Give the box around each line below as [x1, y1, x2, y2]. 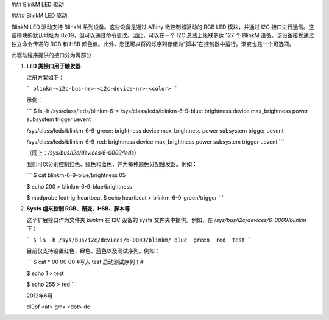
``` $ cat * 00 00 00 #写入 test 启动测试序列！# [26, 259, 144, 266]
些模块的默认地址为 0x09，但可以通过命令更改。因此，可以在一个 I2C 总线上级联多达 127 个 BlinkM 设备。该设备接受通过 [11, 32, 314, 39]
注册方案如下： [26, 74, 64, 81]
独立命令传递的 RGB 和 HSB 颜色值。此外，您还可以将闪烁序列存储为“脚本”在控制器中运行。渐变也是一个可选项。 [11, 40, 295, 47]
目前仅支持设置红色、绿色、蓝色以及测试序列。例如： [26, 247, 160, 254]
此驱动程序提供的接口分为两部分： [11, 51, 97, 58]
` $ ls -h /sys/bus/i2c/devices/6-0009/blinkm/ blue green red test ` [26, 236, 252, 243]
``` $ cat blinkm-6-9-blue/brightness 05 [26, 172, 126, 179]
